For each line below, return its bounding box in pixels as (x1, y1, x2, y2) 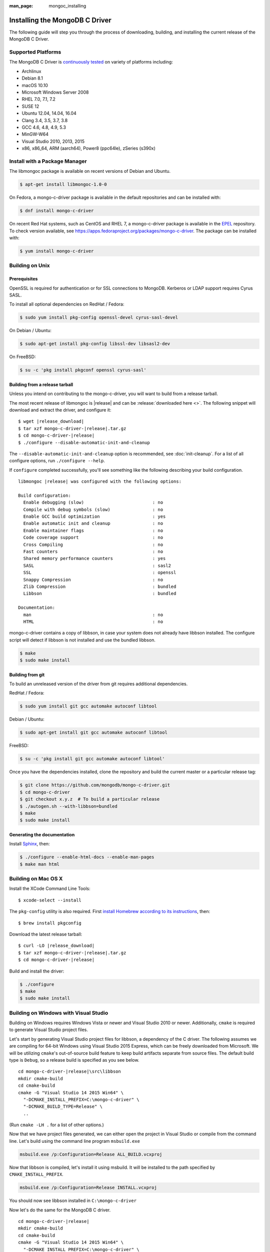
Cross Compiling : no (23, 541, 163, 547)
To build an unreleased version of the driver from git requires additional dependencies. (9, 681, 188, 687)
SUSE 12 (21, 103, 39, 109)
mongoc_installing (48, 3, 86, 9)
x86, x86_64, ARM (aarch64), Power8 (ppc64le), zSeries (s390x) (21, 145, 156, 151)
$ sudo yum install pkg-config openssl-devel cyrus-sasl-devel (19, 315, 178, 321)
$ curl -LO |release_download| (18, 943, 95, 949)
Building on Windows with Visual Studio (9, 1009, 108, 1016)
